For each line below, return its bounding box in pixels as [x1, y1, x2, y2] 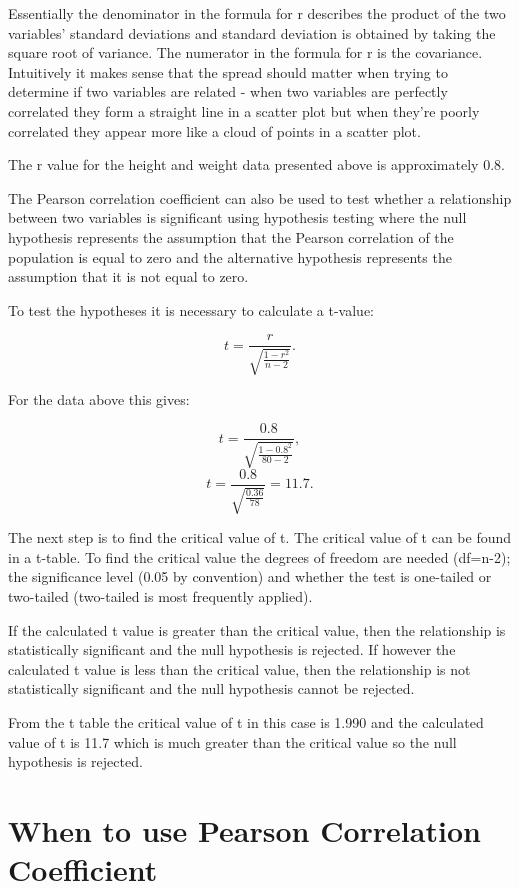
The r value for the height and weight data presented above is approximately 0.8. [8, 154, 505, 175]
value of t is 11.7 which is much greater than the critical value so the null [8, 731, 457, 752]
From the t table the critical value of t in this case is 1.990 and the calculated [8, 712, 484, 733]
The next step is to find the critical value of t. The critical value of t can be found [8, 527, 512, 548]
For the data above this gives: [8, 388, 190, 409]
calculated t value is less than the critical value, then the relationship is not [8, 658, 471, 679]
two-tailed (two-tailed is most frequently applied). [8, 586, 313, 607]
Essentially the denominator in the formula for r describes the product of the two [8, 3, 506, 23]
